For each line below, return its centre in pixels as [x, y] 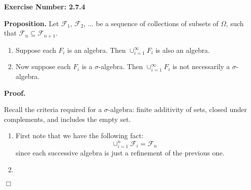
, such [235, 23]
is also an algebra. [183, 50]
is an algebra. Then [97, 50]
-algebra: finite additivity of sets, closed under [177, 109]
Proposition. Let [32, 23]
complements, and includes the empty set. [67, 119]
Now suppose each [43, 66]
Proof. [15, 93]
